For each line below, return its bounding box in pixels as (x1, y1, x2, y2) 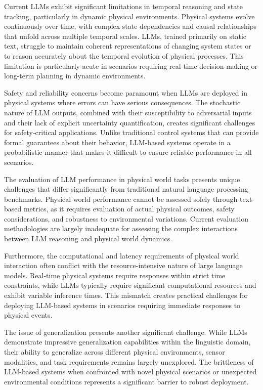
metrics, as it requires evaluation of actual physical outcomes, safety (23, 203, 235, 214)
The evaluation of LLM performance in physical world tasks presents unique (4, 174, 240, 184)
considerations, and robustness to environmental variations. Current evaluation (4, 213, 248, 224)
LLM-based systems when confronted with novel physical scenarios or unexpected (4, 366, 257, 377)
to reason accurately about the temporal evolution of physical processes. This (4, 50, 244, 61)
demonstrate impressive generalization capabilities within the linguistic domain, (4, 336, 251, 347)
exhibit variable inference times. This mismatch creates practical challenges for (4, 290, 248, 300)
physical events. (4, 310, 53, 320)
